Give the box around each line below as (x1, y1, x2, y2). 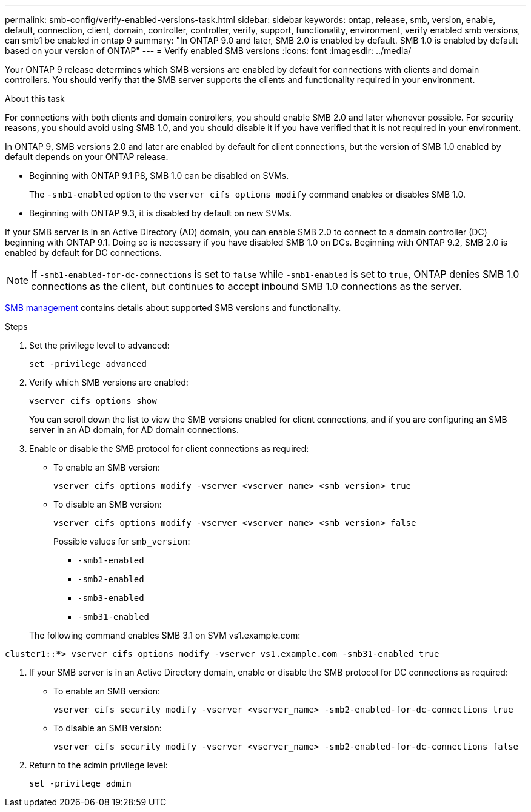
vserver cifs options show (29, 396, 157, 406)
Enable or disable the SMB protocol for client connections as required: (29, 443, 309, 454)
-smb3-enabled (78, 593, 144, 603)
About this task (5, 93, 65, 104)
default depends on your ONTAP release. (5, 152, 169, 162)
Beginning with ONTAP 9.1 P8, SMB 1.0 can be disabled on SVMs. (29, 170, 289, 181)
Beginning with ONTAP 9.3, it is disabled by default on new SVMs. (29, 208, 292, 218)
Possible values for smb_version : (53, 536, 190, 546)
